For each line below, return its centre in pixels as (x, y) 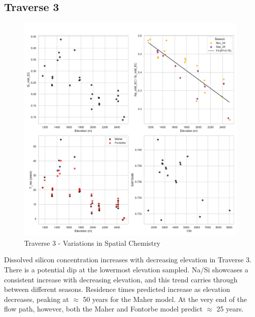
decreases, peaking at (37, 299)
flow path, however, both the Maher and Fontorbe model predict (103, 309)
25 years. (230, 309)
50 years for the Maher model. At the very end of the (165, 299)
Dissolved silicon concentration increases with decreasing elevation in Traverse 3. (128, 260)
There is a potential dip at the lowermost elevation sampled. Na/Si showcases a (126, 269)
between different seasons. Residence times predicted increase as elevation (117, 289)
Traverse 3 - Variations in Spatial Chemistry (92, 243)
